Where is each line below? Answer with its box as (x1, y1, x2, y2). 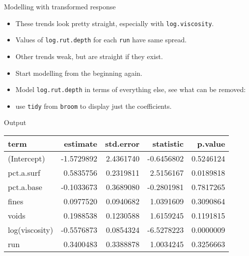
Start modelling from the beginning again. (15, 67, 142, 78)
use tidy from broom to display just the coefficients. (15, 100, 172, 111)
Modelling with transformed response (4, 1, 116, 11)
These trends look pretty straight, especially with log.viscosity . (15, 18, 214, 28)
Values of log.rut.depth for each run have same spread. (15, 34, 187, 45)
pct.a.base (8, 181, 42, 192)
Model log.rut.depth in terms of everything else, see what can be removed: (15, 84, 246, 95)
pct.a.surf (8, 167, 40, 178)
